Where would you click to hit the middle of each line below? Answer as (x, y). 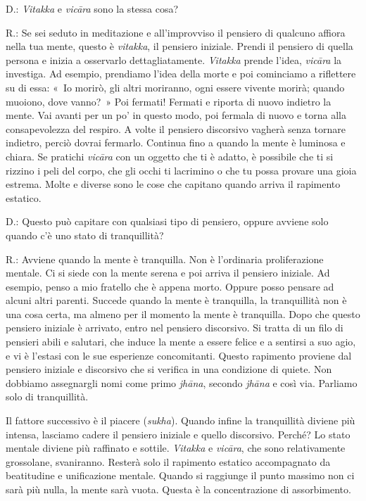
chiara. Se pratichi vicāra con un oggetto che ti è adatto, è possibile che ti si (170, 156)
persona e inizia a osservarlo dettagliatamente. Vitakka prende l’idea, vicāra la (174, 59)
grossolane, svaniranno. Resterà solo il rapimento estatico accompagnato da (168, 461)
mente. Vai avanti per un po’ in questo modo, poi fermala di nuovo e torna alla (176, 115)
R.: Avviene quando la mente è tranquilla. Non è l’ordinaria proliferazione (165, 259)
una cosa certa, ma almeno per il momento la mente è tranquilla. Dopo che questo (183, 313)
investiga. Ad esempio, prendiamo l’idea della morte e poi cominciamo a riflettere (181, 74)
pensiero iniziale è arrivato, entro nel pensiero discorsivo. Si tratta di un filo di (175, 328)
